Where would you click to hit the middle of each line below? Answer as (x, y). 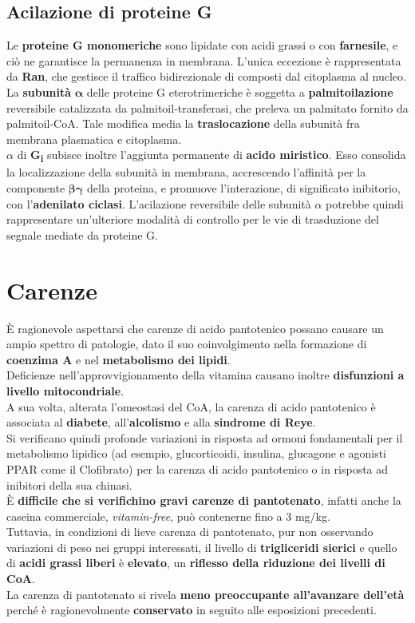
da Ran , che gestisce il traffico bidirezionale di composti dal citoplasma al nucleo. (206, 76)
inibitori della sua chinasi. (69, 484)
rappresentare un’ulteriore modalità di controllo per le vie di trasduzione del (193, 219)
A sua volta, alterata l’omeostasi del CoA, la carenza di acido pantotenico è (191, 406)
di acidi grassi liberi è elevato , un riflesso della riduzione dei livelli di (196, 563)
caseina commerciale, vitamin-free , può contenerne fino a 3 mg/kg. (168, 516)
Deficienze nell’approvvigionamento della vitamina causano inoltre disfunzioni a (206, 375)
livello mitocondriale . (65, 390)
